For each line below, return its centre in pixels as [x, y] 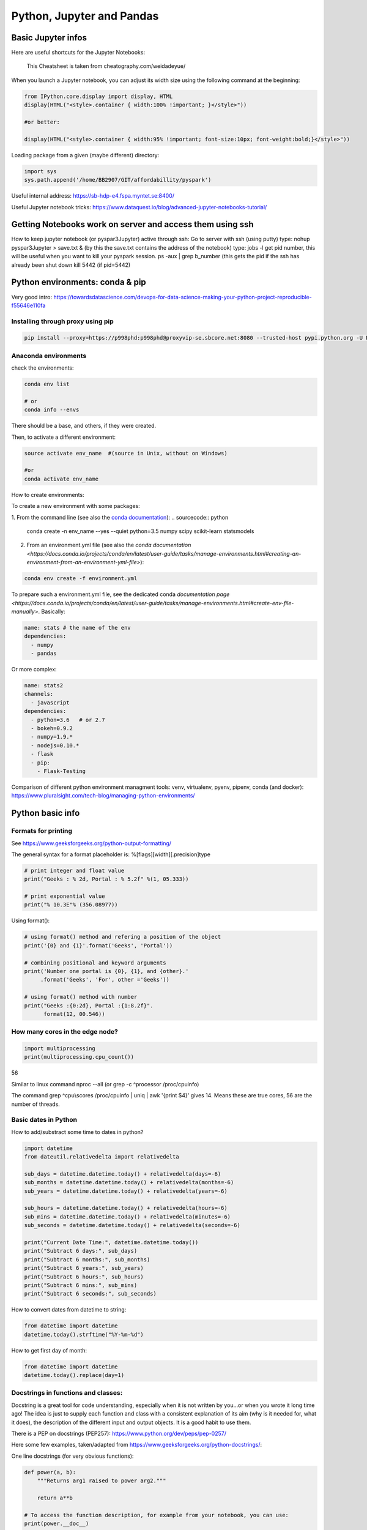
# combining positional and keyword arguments [95, 963]
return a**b [55, 1498]
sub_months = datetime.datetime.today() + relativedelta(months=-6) [129, 1182]
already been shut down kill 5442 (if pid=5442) [71, 265]
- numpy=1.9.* [52, 737]
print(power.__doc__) [57, 1524]
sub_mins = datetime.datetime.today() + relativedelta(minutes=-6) [128, 1217]
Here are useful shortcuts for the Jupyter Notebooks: [78, 53]
